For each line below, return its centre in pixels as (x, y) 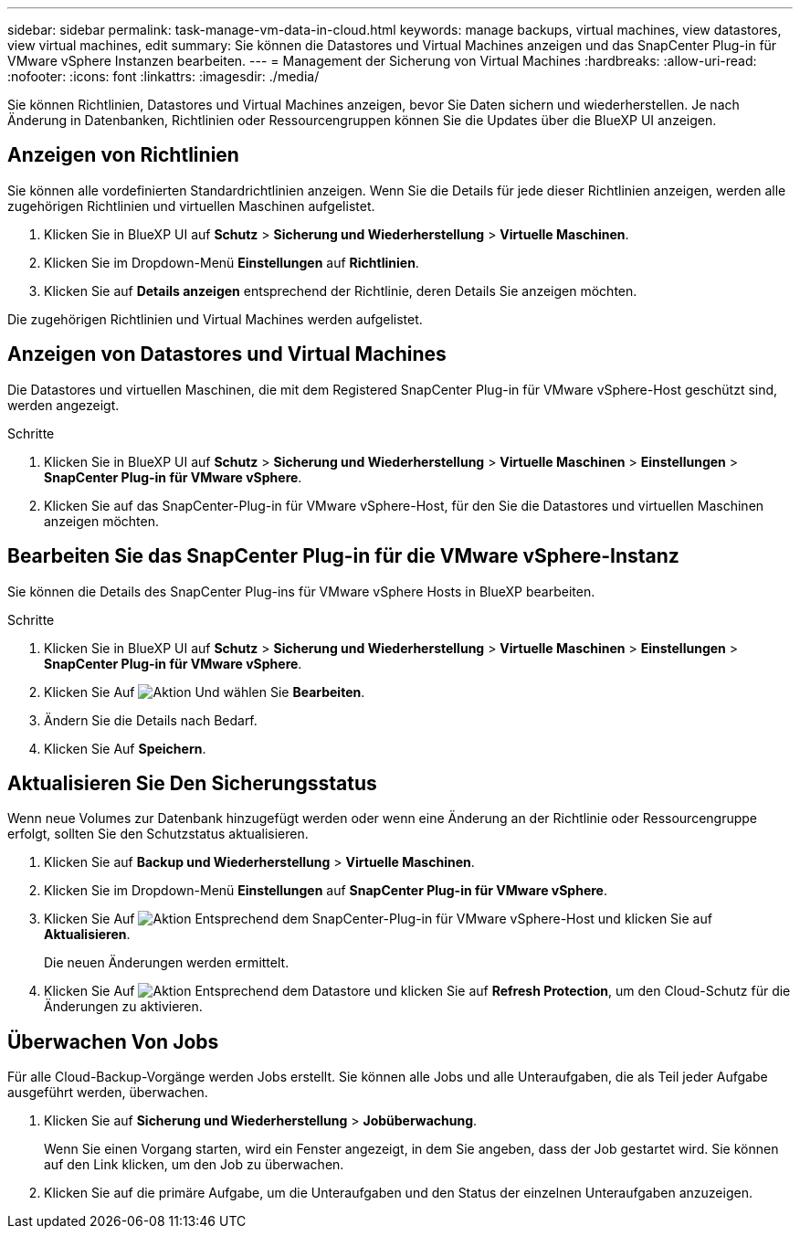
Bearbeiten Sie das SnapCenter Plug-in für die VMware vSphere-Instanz (343, 556)
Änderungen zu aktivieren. (123, 1007)
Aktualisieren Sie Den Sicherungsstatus (192, 783)
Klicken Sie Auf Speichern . (125, 748)
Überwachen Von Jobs (113, 1041)
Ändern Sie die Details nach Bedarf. (151, 720)
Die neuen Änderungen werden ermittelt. (167, 963)
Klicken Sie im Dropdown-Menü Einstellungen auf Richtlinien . (232, 262)
